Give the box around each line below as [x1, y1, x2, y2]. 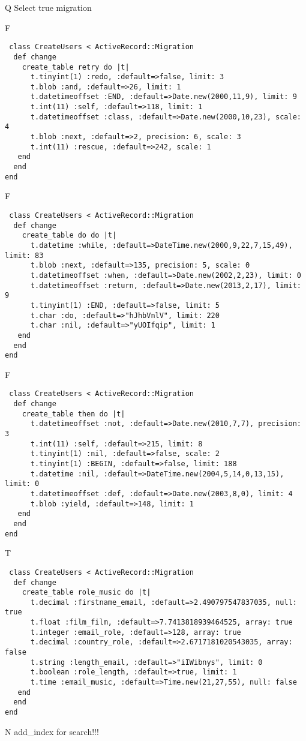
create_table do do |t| [22, 231, 117, 240]
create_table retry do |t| [22, 62, 130, 71]
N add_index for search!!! [5, 725, 99, 737]
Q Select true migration [5, 1, 92, 13]
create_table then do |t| [22, 409, 125, 418]
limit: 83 [5, 251, 44, 260]
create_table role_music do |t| [22, 588, 151, 597]
